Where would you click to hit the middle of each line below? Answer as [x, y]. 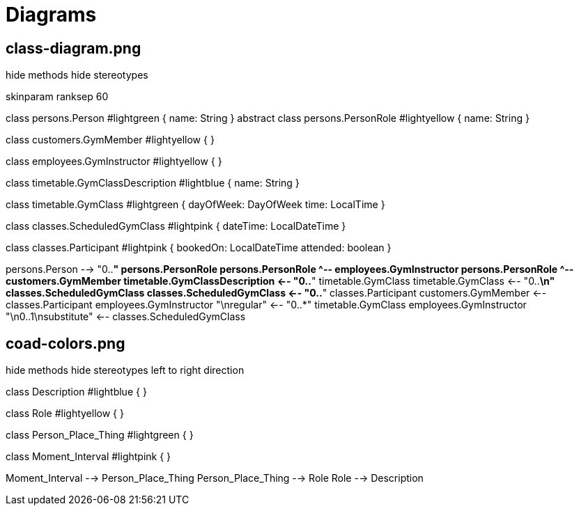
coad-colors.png [65, 343]
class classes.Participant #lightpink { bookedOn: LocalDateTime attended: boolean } [199, 248]
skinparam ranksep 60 [57, 97]
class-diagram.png [74, 48]
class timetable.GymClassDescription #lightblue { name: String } [153, 183]
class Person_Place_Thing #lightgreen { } [100, 435]
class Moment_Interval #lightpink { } [88, 457]
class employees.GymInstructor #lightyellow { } [114, 162]
